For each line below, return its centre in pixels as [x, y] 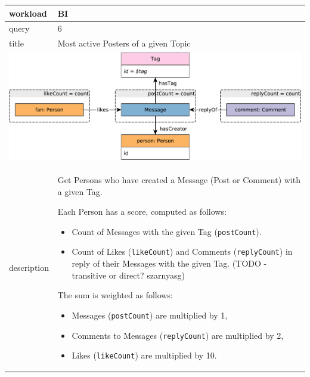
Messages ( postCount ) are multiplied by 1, [150, 315]
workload [28, 13]
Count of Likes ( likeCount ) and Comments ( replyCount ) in [182, 251]
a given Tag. [80, 191]
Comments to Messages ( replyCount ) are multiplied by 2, [178, 335]
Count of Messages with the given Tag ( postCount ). [167, 231]
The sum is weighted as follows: [115, 295]
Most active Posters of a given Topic [124, 43]
